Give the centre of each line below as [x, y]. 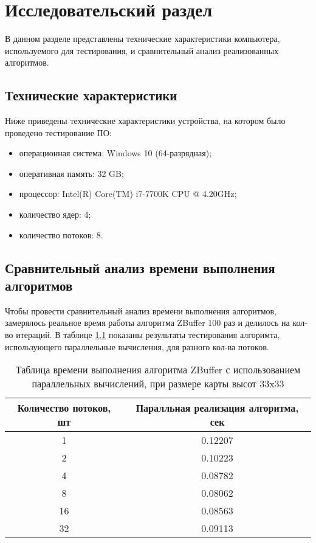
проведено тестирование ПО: [58, 132]
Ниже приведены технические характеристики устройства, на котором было [145, 121]
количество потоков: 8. [61, 234]
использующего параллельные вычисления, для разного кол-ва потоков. [137, 346]
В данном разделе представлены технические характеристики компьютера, [143, 39]
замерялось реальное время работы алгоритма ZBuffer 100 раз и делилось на [147, 323]
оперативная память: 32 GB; [71, 173]
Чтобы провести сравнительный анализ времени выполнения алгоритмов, [141, 310]
